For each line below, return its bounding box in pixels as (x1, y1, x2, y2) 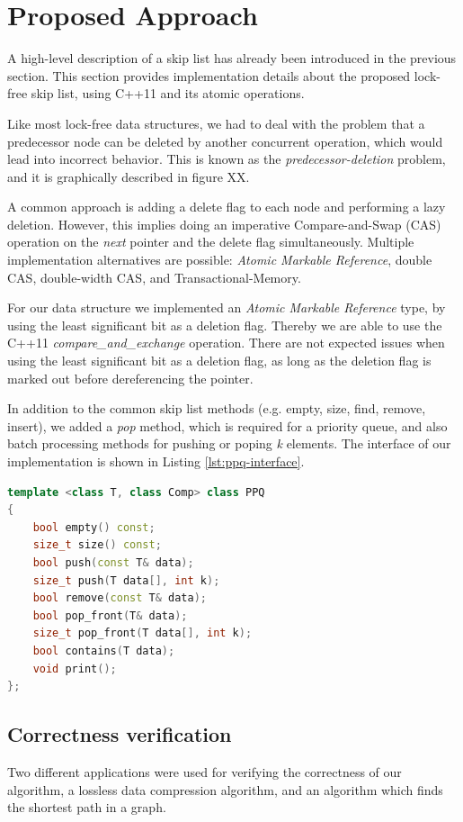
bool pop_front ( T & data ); (32, 609, 188, 622)
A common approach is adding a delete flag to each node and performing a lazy (7, 197, 446, 216)
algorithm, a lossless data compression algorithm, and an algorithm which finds (7, 780, 443, 799)
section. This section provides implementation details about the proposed (7, 66, 411, 85)
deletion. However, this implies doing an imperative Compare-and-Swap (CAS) (7, 214, 441, 233)
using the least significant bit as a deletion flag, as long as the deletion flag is (7, 351, 432, 370)
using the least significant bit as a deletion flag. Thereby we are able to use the (7, 315, 442, 334)
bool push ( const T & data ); (32, 556, 194, 569)
